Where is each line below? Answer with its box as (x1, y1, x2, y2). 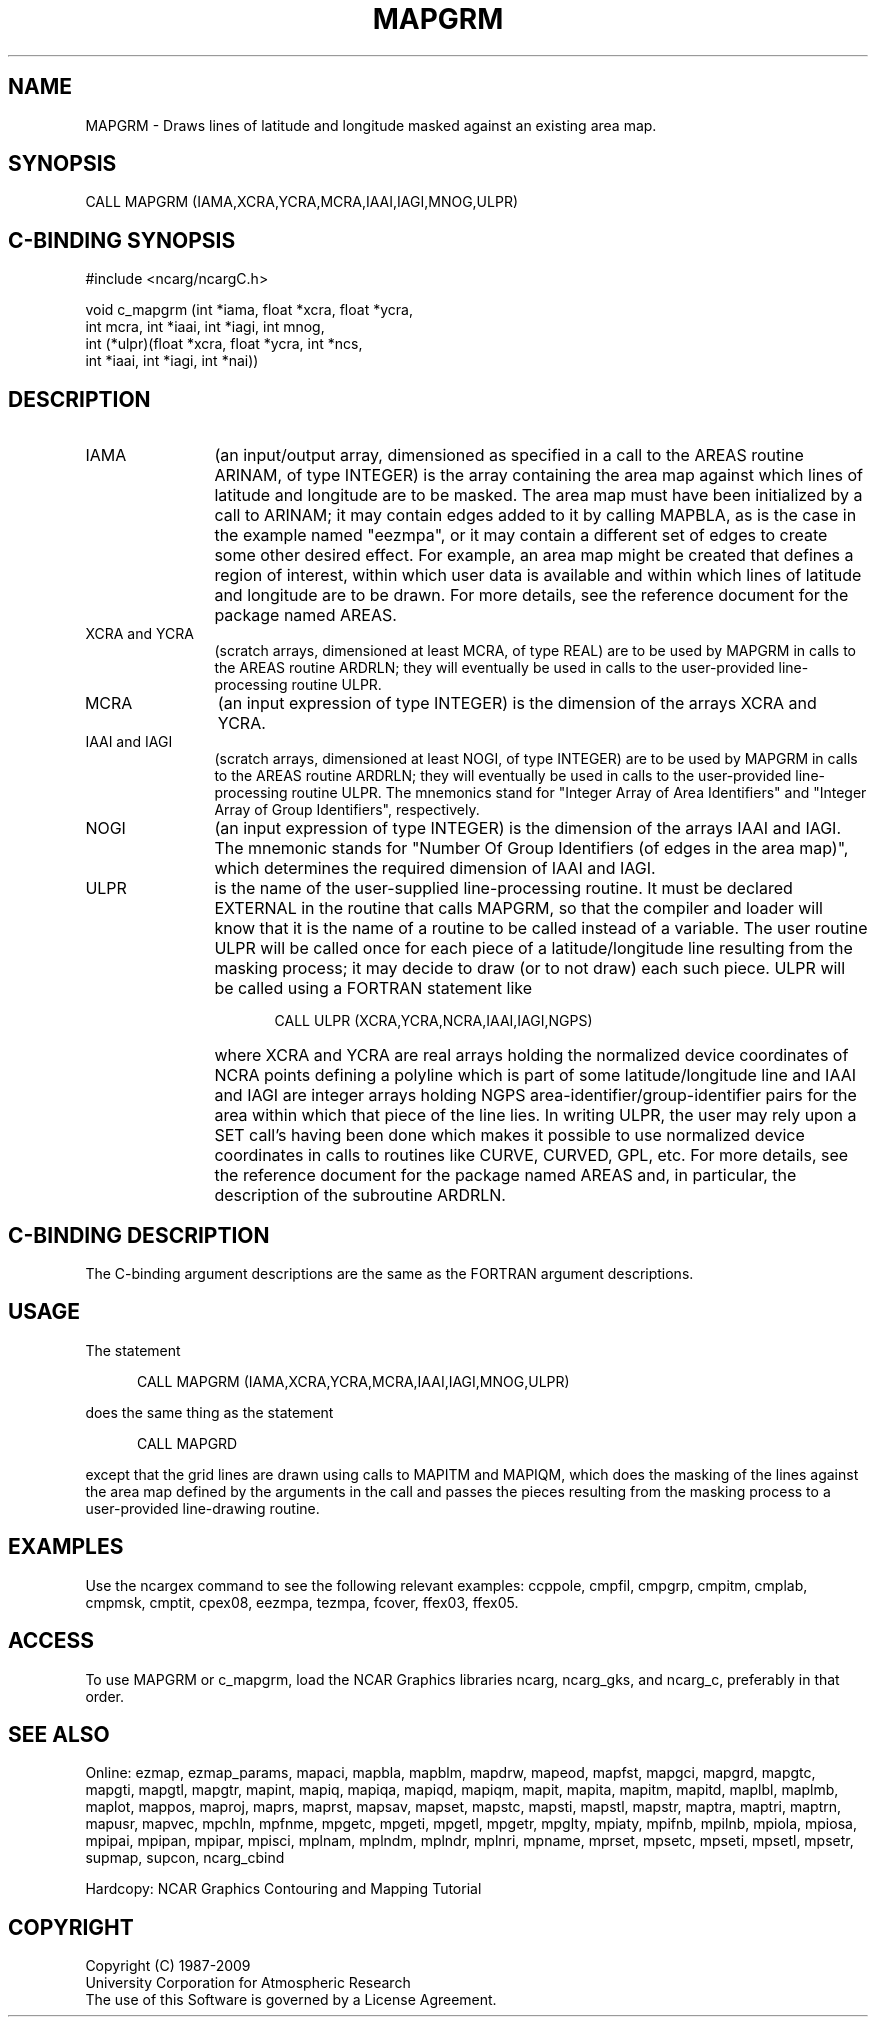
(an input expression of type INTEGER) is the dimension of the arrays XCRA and (217, 693, 817, 714)
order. (85, 1687, 124, 1705)
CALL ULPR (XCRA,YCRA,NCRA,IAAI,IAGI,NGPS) (274, 1012, 593, 1030)
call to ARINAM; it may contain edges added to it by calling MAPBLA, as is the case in (214, 505, 857, 526)
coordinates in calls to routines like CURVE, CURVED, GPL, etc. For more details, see (214, 1145, 849, 1166)
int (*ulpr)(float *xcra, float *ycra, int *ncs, (85, 335, 363, 353)
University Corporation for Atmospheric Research (85, 1974, 411, 1992)
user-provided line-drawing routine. (85, 1499, 320, 1517)
